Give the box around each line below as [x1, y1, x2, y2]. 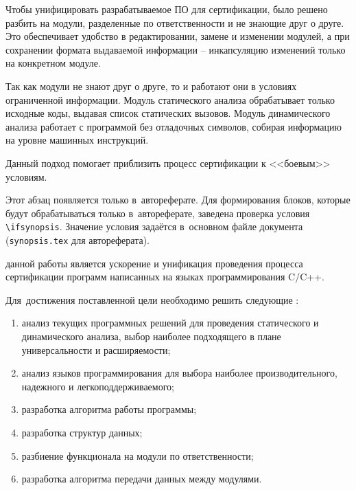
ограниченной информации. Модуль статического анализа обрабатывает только [5, 92, 335, 107]
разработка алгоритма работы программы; [21, 402, 197, 416]
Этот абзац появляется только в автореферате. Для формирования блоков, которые [5, 192, 351, 207]
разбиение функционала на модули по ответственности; [21, 448, 254, 463]
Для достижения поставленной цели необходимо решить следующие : [5, 292, 299, 307]
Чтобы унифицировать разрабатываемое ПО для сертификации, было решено [5, 2, 328, 16]
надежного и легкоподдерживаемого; [21, 379, 174, 393]
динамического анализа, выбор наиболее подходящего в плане [21, 329, 281, 343]
